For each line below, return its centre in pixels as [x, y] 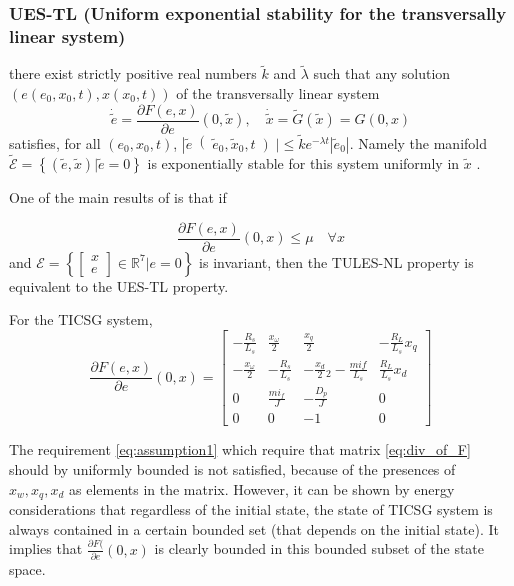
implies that [46, 548]
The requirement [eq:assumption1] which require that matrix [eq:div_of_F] [240, 449]
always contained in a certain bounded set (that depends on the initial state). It [254, 528]
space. [27, 568]
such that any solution [382, 73]
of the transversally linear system [278, 92]
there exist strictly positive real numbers [133, 73]
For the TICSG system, [81, 319]
